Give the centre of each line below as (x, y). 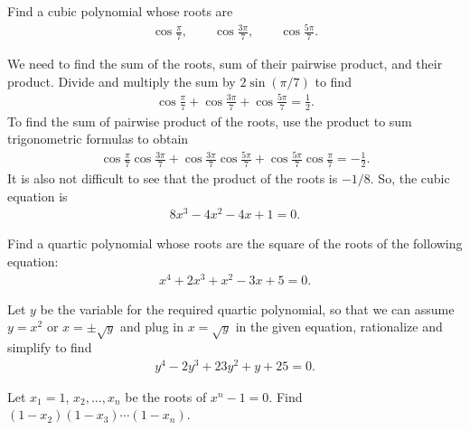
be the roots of (166, 396)
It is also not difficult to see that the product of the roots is (173, 178)
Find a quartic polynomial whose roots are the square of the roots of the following (235, 243)
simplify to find (50, 347)
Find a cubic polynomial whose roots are (120, 11)
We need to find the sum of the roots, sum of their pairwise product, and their (225, 63)
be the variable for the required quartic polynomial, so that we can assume (247, 308)
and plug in (151, 327)
